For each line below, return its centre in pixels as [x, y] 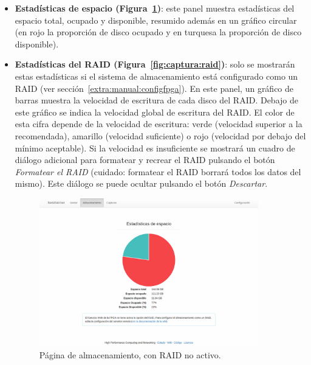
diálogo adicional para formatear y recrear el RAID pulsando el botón [145, 160]
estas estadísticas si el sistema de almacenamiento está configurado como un [156, 76]
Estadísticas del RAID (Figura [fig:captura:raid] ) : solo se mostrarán [155, 64]
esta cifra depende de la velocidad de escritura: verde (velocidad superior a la [159, 124]
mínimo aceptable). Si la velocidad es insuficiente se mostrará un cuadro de [155, 148]
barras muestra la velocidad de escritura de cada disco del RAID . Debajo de [156, 100]
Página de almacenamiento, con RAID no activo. [130, 354]
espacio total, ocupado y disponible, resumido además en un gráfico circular [156, 20]
